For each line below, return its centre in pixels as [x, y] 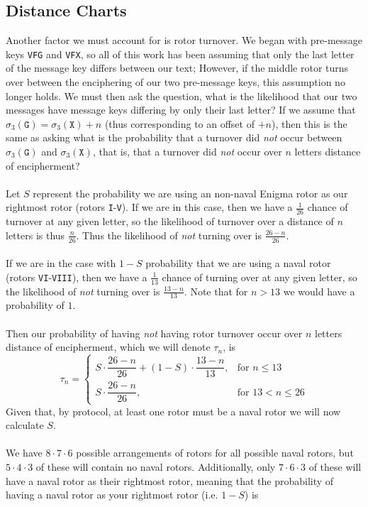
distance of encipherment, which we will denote [108, 347]
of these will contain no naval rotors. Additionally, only [156, 466]
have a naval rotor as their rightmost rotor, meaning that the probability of [170, 480]
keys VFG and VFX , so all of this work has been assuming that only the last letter [180, 54]
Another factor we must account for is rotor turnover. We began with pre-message [184, 40]
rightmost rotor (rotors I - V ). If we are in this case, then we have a [149, 207]
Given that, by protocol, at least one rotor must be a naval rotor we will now [173, 411]
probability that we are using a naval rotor [238, 263]
